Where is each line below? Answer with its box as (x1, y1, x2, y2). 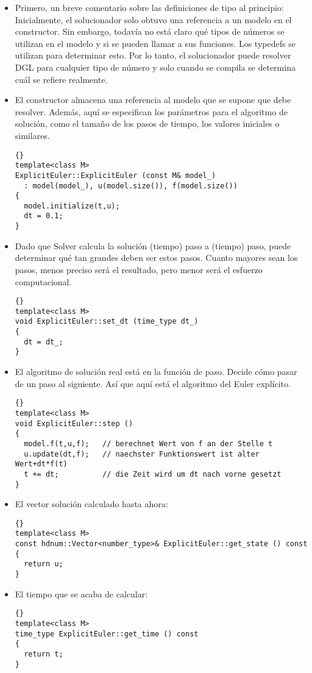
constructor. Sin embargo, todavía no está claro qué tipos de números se (15, 25, 285, 38)
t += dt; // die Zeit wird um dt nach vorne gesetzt (24, 469, 282, 479)
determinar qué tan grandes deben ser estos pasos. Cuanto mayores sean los (15, 251, 298, 264)
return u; (24, 560, 63, 569)
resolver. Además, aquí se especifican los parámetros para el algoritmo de (15, 105, 288, 118)
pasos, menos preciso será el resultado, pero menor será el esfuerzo (15, 263, 263, 276)
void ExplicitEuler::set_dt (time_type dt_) (15, 317, 199, 326)
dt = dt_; (24, 337, 63, 346)
